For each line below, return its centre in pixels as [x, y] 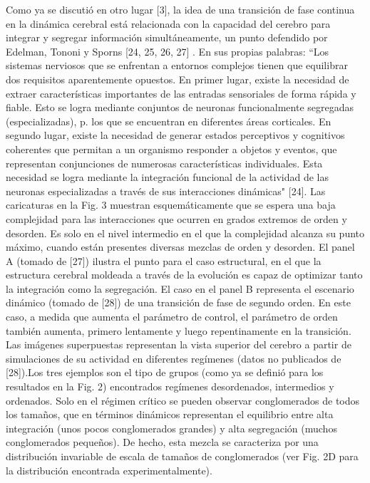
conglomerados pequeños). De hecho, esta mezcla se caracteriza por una [162, 442]
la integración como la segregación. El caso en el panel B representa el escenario [180, 288]
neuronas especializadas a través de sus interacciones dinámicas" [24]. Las [166, 191]
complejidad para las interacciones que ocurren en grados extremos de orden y [176, 218]
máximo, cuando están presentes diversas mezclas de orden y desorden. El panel [180, 247]
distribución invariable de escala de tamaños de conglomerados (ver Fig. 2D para [182, 456]
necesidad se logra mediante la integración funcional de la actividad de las [167, 177]
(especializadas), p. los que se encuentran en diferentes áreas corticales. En [169, 121]
